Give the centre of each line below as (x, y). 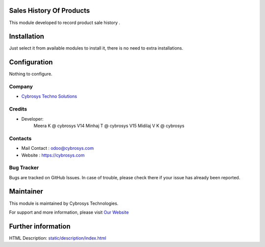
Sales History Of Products (50, 11)
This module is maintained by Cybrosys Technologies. (64, 203)
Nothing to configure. (31, 74)
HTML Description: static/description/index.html (58, 238)
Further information (40, 226)
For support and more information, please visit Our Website (69, 212)
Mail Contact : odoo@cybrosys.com (58, 148)
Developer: (32, 119)
